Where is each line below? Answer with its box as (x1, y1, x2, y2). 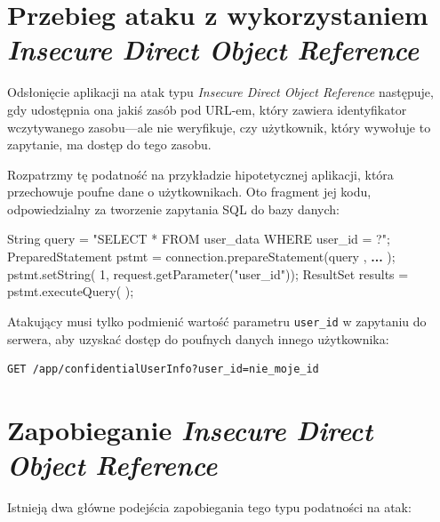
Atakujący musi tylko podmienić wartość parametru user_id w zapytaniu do (7, 311, 427, 330)
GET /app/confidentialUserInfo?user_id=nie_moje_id (7, 363, 319, 376)
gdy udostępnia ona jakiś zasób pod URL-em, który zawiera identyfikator (7, 100, 407, 118)
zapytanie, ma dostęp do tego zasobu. (7, 135, 212, 154)
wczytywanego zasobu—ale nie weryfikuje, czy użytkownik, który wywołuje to (7, 117, 431, 136)
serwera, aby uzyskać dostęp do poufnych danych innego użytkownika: (7, 329, 389, 348)
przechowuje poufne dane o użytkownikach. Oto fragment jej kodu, (7, 182, 372, 201)
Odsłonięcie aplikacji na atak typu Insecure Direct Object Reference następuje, (7, 83, 434, 101)
